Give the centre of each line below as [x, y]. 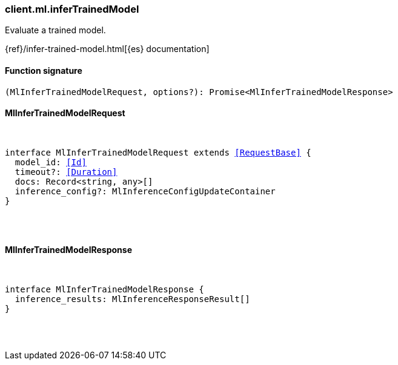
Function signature [44, 70]
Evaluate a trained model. [55, 30]
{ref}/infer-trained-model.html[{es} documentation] [107, 49]
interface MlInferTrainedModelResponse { [104, 290]
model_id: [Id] [51, 162]
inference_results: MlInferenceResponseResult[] [132, 299]
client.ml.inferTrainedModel [72, 9]
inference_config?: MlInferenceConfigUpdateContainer [145, 191]
